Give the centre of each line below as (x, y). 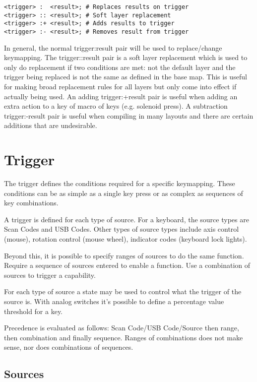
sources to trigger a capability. (50, 275)
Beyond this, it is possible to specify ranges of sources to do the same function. (124, 255)
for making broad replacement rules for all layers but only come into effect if (120, 86)
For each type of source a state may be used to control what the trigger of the (123, 291)
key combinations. (31, 203)
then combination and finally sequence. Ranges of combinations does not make (124, 337)
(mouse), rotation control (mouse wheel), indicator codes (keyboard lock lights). (126, 239)
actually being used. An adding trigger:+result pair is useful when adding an (121, 96)
